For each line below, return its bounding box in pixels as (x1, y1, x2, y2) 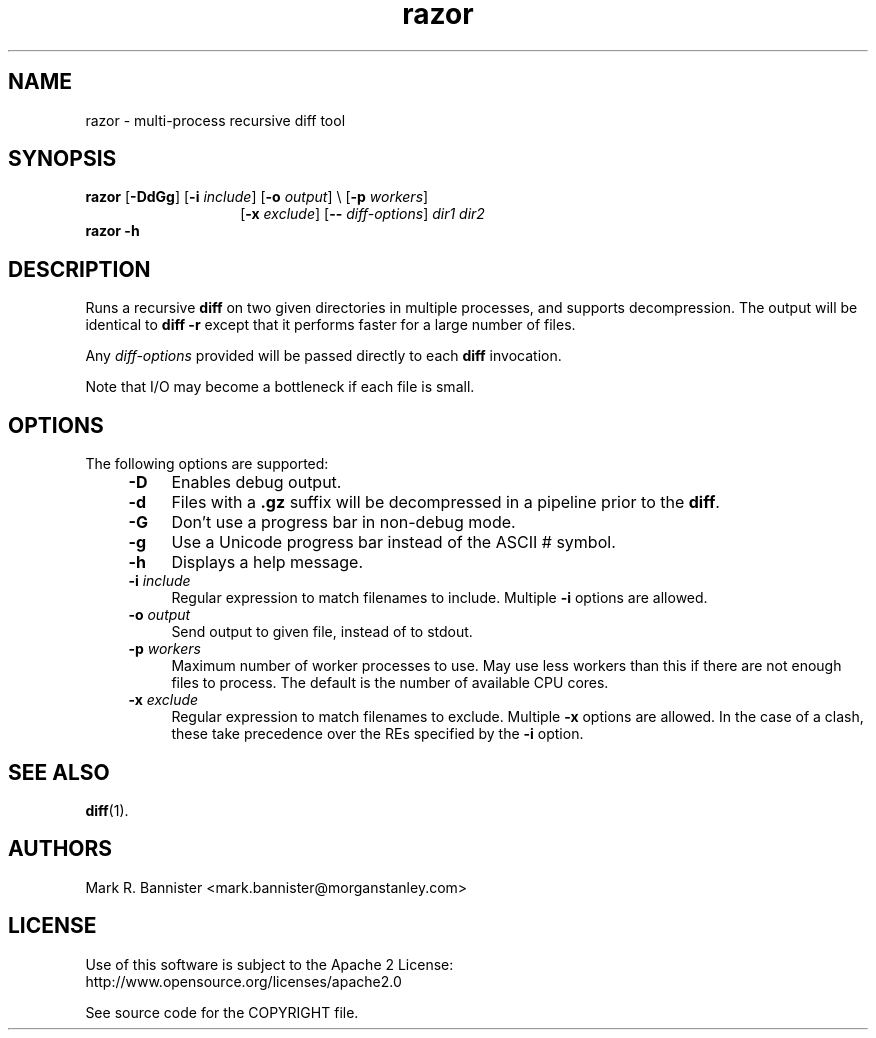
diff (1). (85, 801, 129, 819)
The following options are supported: (85, 455, 329, 473)
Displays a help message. (171, 552, 364, 573)
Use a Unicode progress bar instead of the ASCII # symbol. (171, 532, 616, 553)
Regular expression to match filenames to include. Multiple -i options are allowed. (171, 589, 708, 607)
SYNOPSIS (8, 146, 117, 172)
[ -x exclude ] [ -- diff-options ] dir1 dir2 (240, 205, 485, 223)
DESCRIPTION (8, 256, 151, 282)
